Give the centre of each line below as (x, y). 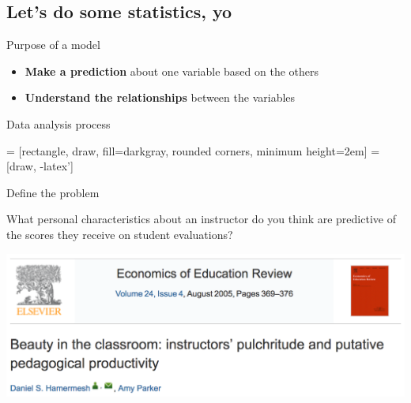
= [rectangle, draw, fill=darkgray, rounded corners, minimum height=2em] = (193, 150)
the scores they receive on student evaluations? (120, 234)
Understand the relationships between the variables (160, 97)
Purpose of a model (53, 45)
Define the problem (53, 192)
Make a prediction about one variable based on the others (172, 71)
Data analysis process (58, 123)
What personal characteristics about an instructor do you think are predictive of (201, 219)
